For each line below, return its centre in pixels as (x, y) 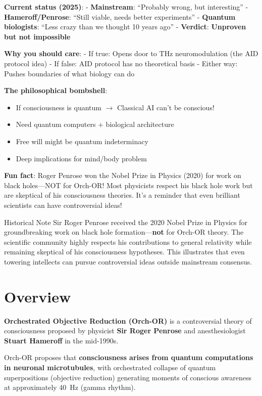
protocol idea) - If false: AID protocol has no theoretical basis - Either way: (121, 63)
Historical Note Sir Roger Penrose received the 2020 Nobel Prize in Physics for (126, 222)
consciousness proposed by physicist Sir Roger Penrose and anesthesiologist (125, 331)
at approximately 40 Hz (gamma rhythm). (70, 387)
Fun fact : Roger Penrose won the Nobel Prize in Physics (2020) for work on (123, 175)
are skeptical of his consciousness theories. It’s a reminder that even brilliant (122, 195)
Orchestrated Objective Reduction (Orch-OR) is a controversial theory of (128, 320)
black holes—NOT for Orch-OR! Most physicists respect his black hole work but (128, 185)
